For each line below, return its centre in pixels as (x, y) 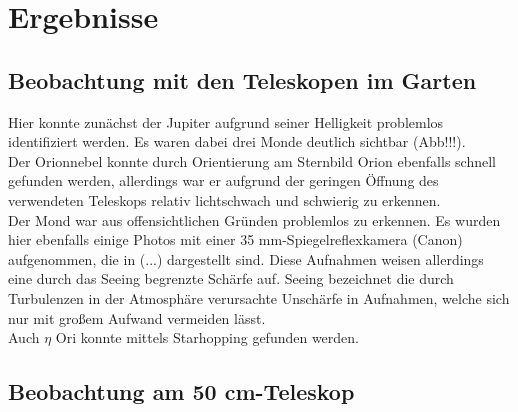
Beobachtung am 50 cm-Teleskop (181, 391)
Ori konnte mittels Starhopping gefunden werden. (207, 337)
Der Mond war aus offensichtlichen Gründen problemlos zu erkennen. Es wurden (254, 219)
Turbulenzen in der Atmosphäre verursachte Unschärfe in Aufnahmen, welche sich (259, 297)
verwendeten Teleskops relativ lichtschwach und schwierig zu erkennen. (224, 199)
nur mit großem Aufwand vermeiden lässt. (137, 317)
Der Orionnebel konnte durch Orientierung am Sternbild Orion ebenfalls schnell (252, 160)
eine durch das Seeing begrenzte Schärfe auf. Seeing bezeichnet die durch (231, 278)
